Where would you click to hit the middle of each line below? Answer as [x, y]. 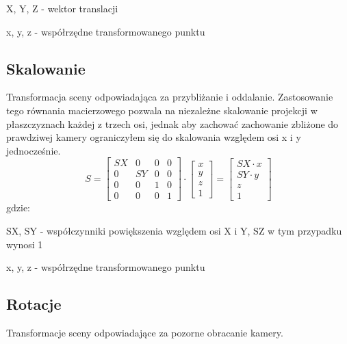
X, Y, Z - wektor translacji [62, 8]
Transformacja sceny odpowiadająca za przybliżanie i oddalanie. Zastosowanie [170, 97]
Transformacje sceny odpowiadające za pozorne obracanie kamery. [145, 333]
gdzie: [18, 208]
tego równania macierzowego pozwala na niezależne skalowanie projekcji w [162, 110]
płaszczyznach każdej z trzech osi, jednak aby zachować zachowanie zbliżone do [172, 123]
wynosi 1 [25, 244]
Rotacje [34, 304]
